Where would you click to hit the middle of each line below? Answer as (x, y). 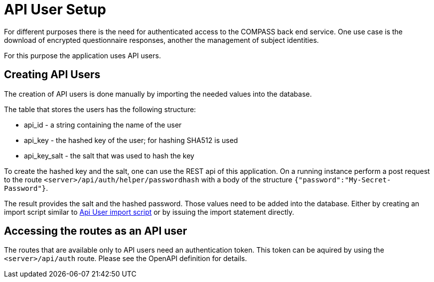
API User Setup (55, 9)
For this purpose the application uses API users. (82, 55)
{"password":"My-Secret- (343, 180)
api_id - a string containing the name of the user (103, 125)
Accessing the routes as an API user (96, 231)
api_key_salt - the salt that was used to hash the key (109, 155)
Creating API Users (52, 75)
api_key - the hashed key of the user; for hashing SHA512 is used (131, 140)
